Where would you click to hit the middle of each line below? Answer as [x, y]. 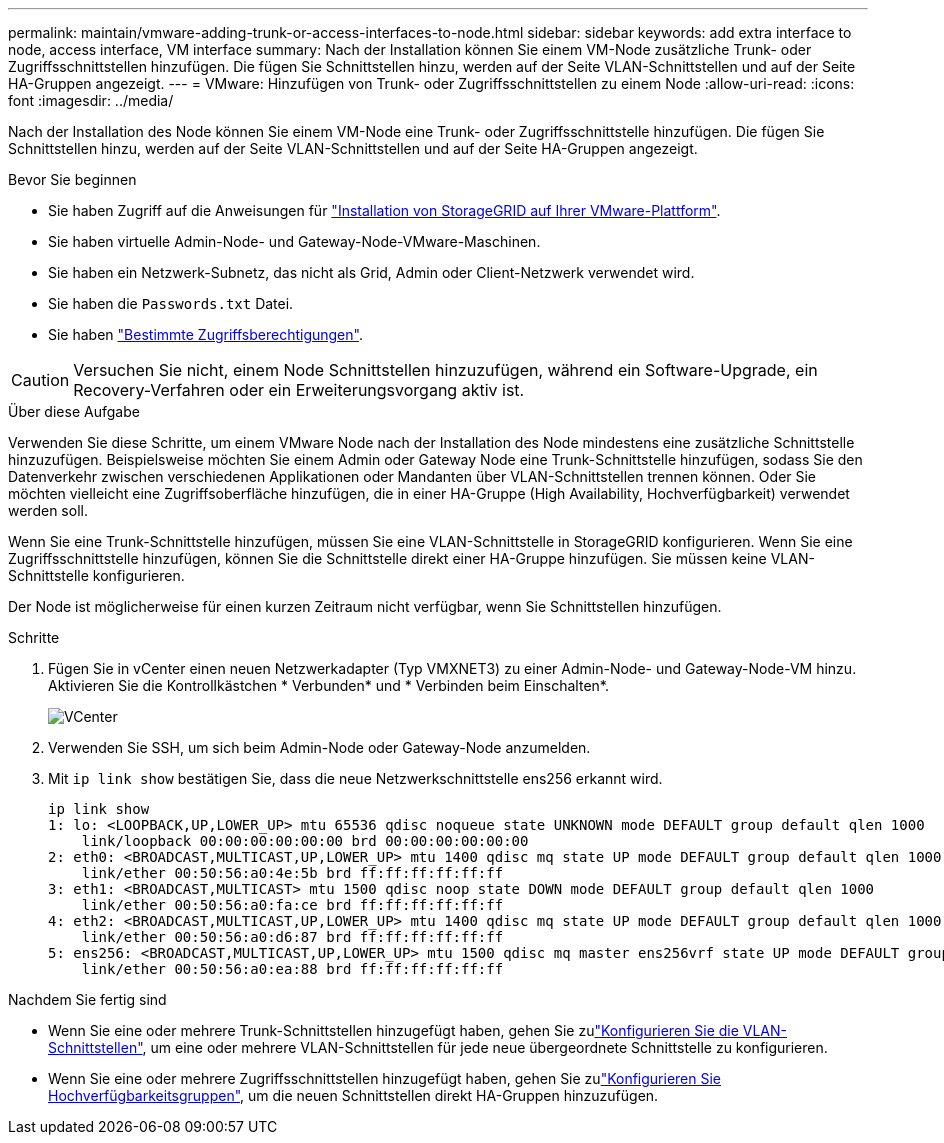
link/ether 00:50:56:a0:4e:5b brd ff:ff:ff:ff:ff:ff [292, 873]
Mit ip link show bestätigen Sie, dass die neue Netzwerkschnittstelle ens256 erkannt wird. [355, 778]
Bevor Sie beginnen [72, 179]
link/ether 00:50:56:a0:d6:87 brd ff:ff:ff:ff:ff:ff [292, 937]
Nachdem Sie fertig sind [87, 999]
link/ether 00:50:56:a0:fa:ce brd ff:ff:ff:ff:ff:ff [292, 905]
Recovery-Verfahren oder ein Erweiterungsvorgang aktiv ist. [299, 390]
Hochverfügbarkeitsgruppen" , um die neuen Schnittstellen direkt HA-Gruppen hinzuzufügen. [353, 1095]
